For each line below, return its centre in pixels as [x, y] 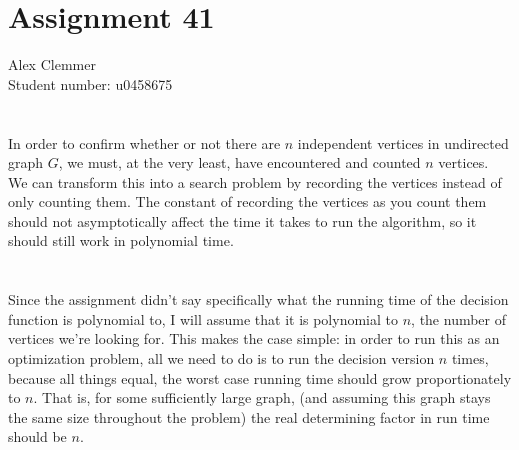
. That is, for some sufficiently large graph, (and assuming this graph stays [262, 397]
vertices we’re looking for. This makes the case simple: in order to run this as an [254, 338]
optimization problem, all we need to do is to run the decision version [221, 358]
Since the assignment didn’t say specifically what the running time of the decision [258, 299]
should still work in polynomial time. [121, 240]
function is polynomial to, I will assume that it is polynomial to [203, 318]
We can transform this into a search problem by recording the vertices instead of [255, 181]
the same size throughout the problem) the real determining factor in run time [249, 416]
